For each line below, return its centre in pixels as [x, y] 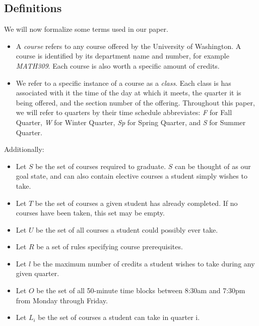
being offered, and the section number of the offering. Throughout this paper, [135, 102]
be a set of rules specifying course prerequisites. [110, 247]
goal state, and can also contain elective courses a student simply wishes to [132, 176]
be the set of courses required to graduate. [101, 166]
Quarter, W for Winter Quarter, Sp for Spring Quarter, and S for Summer [131, 122]
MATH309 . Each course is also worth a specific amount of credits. [118, 65]
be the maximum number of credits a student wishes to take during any [144, 263]
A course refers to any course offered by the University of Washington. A [128, 46]
